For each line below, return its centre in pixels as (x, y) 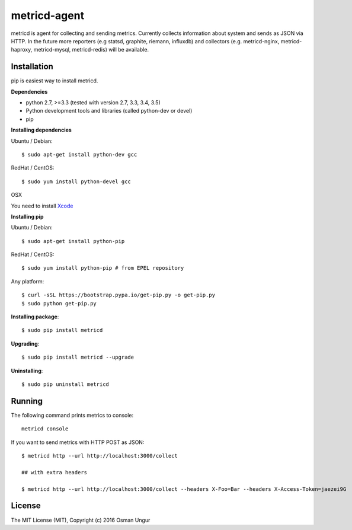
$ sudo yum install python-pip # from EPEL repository (103, 268)
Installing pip (27, 216)
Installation (32, 67)
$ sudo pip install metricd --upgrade (78, 357)
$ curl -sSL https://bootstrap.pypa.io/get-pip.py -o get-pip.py (119, 295)
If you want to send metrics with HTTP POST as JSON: (78, 442)
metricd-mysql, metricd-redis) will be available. (91, 50)
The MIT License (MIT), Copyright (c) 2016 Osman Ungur (81, 520)
